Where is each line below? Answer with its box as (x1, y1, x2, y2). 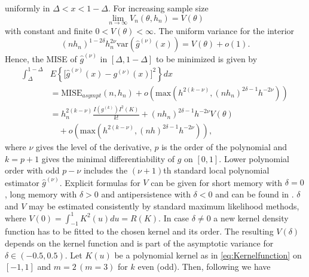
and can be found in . (215, 187, 294, 200)
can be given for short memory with (151, 176, 283, 188)
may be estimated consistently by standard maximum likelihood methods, (29, 199, 299, 212)
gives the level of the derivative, (36, 140, 152, 153)
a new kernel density (213, 211, 289, 224)
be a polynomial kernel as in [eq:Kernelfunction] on (114, 248, 302, 261)
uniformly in (5, 2, 50, 14)
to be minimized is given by (155, 53, 258, 65)
